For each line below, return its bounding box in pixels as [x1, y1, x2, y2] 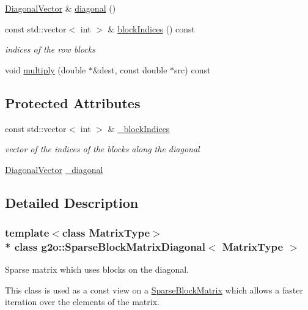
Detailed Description [5, 193, 139, 212]
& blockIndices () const [108, 22, 196, 35]
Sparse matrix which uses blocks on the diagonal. [5, 263, 189, 276]
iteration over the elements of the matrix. [5, 295, 159, 308]
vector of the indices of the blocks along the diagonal [5, 142, 200, 155]
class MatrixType [62, 225, 150, 240]
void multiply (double [5, 63, 86, 76]
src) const [174, 63, 211, 76]
